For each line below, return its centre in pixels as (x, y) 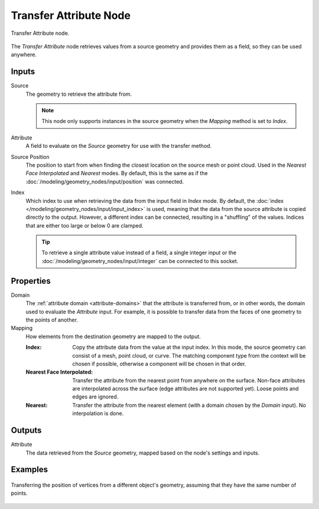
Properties (31, 281)
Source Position (30, 157)
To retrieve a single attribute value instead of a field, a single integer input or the (139, 253)
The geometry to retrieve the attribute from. (79, 94)
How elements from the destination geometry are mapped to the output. (113, 336)
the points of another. (52, 320)
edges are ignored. (95, 397)
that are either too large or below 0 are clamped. (85, 225)
